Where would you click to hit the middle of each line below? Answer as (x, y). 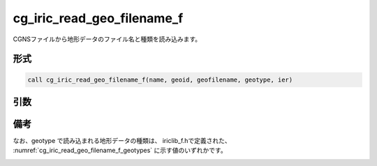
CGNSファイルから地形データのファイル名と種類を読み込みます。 (107, 39)
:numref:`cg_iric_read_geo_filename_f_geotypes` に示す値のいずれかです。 (120, 151)
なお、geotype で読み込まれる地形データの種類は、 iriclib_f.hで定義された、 (122, 141)
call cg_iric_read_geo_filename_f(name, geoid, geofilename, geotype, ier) (160, 80)
